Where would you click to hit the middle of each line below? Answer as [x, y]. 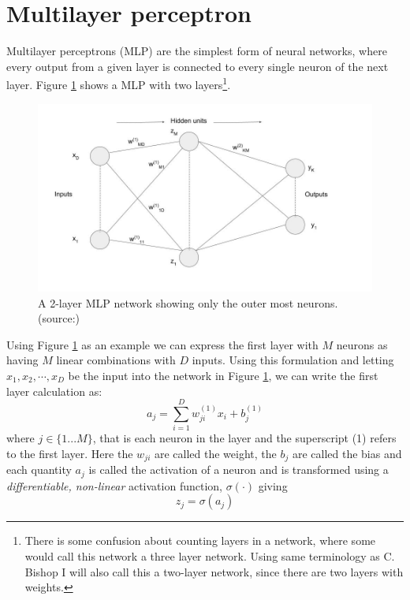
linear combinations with [116, 360]
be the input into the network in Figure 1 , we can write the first [223, 376]
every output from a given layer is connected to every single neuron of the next [198, 66]
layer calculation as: [54, 391]
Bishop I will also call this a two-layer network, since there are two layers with [214, 571]
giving [273, 485]
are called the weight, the [215, 453]
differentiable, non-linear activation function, [114, 485]
